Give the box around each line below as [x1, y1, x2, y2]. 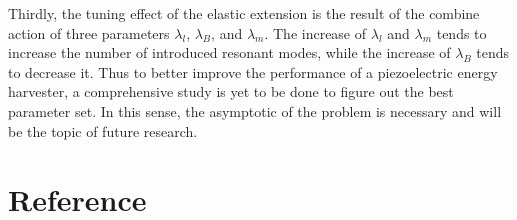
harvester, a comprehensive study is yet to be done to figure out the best [8, 81, 454, 102]
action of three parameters [8, 22, 170, 43]
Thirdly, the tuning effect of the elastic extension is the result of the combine [8, 3, 480, 23]
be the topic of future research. [8, 120, 198, 141]
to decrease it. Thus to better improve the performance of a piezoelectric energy [8, 61, 498, 82]
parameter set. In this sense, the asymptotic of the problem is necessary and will [8, 100, 502, 121]
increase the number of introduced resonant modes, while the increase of [8, 42, 451, 63]
